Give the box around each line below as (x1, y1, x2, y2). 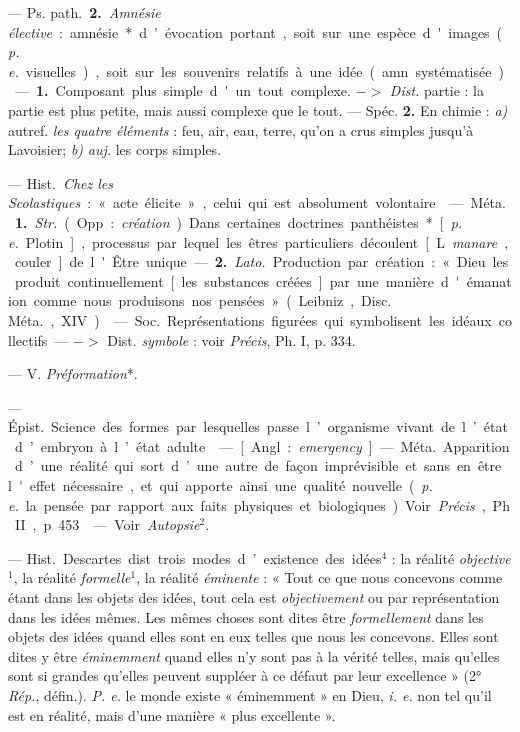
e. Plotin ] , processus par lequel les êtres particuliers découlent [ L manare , (8, 231, 509, 252)
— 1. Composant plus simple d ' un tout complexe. (14, 80, 351, 101)
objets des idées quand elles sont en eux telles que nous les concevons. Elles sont (8, 626, 499, 647)
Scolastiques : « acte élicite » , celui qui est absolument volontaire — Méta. (8, 192, 506, 213)
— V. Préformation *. (8, 363, 138, 384)
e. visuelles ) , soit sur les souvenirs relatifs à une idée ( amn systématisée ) (8, 60, 504, 81)
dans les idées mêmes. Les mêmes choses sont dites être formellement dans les (8, 606, 484, 627)
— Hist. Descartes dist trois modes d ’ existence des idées (8, 547, 382, 568)
